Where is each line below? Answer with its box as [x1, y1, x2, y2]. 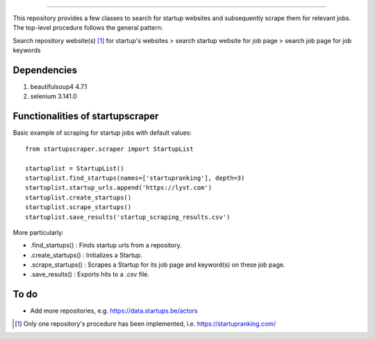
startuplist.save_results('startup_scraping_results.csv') [25, 213, 231, 221]
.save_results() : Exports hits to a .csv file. [30, 270, 149, 279]
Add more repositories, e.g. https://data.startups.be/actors [30, 306, 198, 315]
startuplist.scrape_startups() [25, 204, 132, 211]
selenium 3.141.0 [30, 92, 78, 101]
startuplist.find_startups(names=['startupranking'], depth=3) [25, 174, 245, 182]
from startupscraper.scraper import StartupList [25, 144, 194, 153]
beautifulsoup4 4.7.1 [30, 83, 87, 91]
